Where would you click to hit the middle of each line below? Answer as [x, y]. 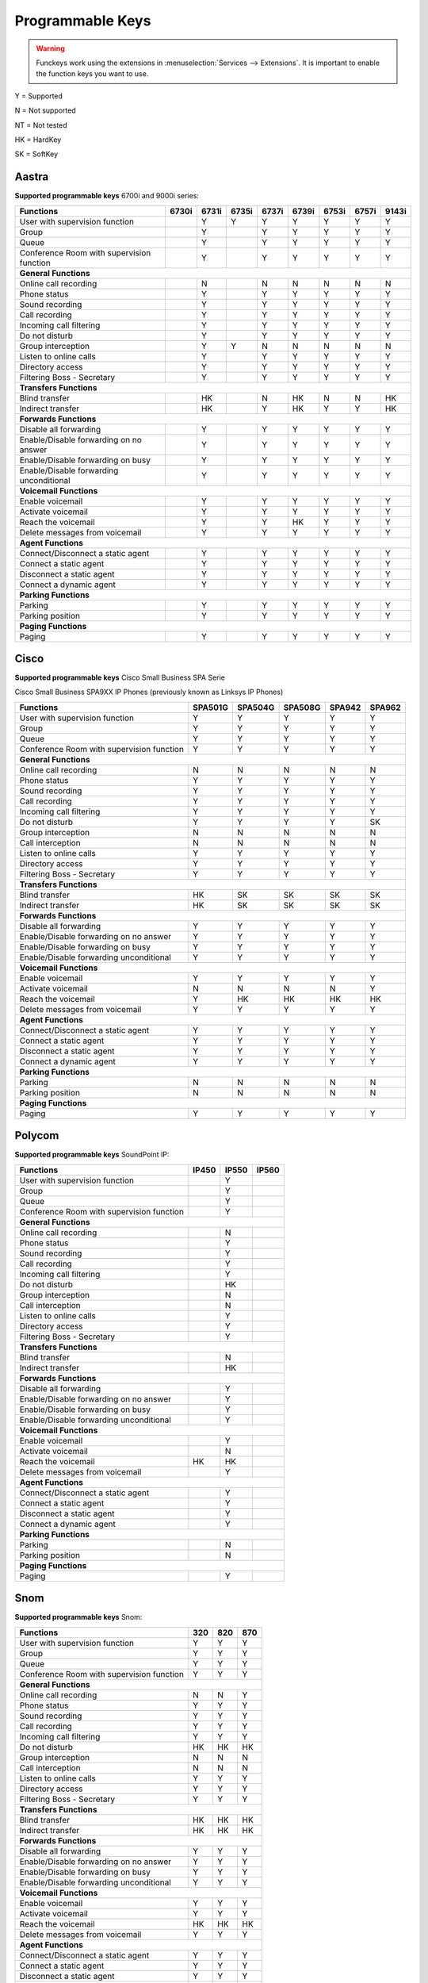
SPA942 [345, 708]
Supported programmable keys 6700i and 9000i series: [107, 196]
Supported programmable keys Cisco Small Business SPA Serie [120, 677]
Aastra [32, 177]
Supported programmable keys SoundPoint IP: [92, 1155]
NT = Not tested [41, 125]
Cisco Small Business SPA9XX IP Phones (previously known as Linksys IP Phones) [149, 692]
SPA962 [386, 708]
